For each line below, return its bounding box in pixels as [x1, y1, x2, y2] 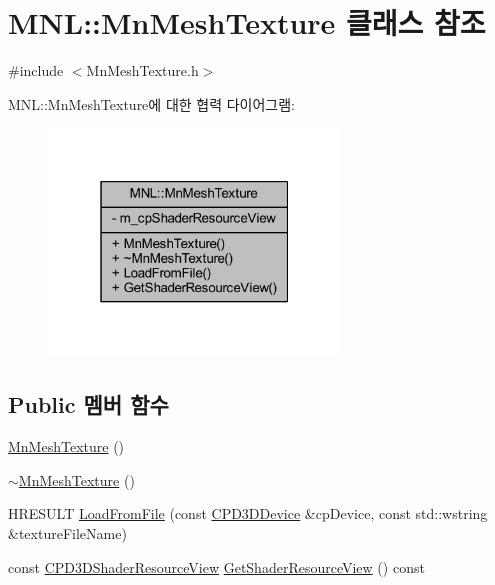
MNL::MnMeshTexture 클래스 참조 [8, 2, 486, 43]
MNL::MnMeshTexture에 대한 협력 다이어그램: [8, 93, 296, 114]
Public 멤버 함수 [8, 389, 169, 420]
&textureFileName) [8, 523, 127, 544]
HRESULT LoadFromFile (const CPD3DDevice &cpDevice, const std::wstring [8, 503, 488, 524]
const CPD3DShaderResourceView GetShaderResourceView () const [8, 556, 425, 577]
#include [8, 60, 64, 81]
